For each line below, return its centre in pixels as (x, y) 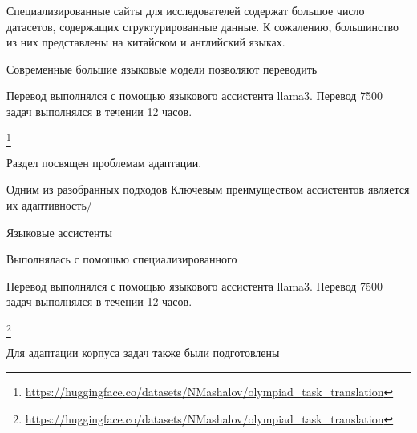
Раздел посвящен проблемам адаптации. (104, 162)
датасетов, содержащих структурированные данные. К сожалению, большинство (202, 26)
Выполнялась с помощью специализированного (122, 259)
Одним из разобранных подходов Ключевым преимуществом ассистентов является (208, 189)
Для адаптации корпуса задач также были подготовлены (143, 353)
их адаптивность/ (49, 205)
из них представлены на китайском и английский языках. (146, 42)
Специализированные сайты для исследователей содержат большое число (186, 10)
